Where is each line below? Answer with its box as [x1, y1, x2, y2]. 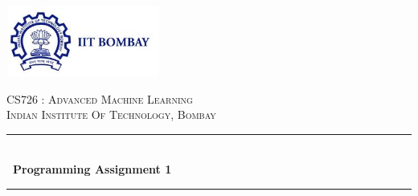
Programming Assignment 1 [13, 161, 172, 178]
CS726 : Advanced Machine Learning [6, 90, 193, 107]
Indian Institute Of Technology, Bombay [6, 106, 216, 123]
